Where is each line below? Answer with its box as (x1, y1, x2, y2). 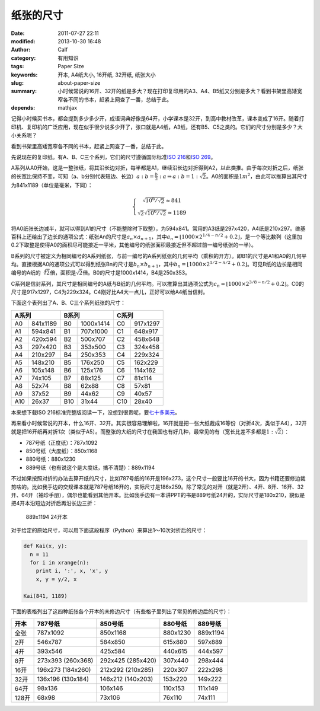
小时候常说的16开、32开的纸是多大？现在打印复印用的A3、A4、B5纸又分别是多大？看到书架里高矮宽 (57, 88, 303, 95)
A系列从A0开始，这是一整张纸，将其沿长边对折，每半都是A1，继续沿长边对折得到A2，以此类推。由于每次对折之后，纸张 (11, 164, 304, 171)
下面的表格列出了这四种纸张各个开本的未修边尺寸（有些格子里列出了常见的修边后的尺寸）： (11, 608, 232, 615)
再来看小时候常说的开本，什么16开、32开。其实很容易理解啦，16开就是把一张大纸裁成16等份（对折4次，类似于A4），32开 (11, 420, 308, 427)
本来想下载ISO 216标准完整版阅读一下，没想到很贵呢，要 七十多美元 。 (11, 409, 181, 416)
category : (11, 54, 36, 62)
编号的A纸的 (11, 269, 41, 276)
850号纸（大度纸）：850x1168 (25, 448, 98, 455)
